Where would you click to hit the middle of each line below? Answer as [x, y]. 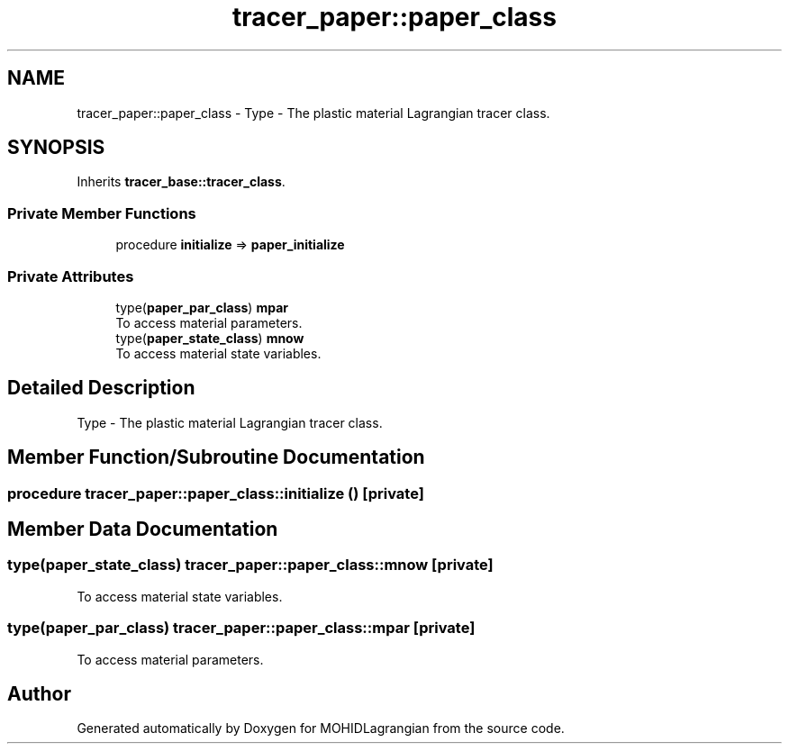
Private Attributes [71, 276]
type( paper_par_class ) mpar [202, 307]
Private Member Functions [102, 213]
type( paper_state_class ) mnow [210, 338]
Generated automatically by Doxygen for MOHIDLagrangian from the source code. [321, 728]
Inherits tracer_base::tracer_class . [181, 182]
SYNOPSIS [56, 148]
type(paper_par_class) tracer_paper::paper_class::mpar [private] [241, 628]
